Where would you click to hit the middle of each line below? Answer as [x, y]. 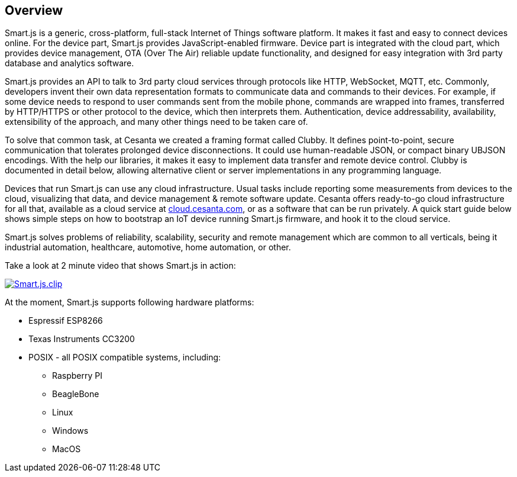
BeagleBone [76, 394]
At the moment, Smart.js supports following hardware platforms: [130, 302]
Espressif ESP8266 [66, 321]
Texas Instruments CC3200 [82, 339]
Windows [70, 431]
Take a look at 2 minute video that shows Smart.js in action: [120, 266]
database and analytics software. [70, 63]
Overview [34, 10]
